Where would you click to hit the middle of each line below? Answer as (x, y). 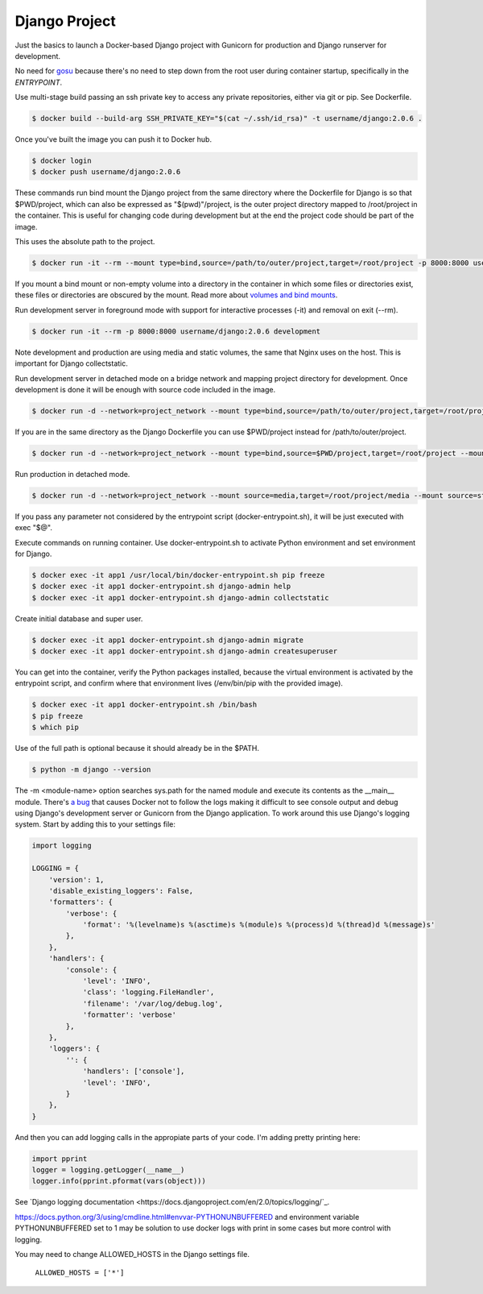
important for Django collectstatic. (72, 363)
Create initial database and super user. (79, 618)
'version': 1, (76, 879)
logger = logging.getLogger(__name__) (108, 1170)
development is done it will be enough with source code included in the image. (145, 389)
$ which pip (56, 728)
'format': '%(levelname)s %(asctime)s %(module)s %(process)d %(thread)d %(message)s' (259, 925)
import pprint (60, 1159)
